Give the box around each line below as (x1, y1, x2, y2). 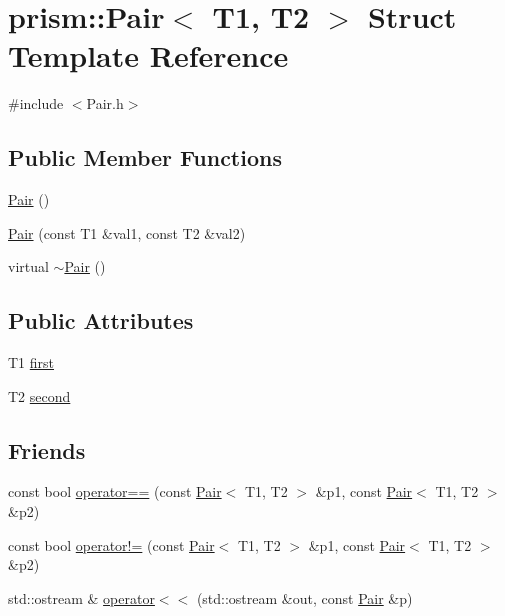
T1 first (8, 352, 55, 373)
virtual (8, 256, 49, 277)
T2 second (8, 385, 71, 406)
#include (8, 93, 64, 114)
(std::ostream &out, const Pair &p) (196, 587, 413, 608)
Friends (8, 434, 86, 465)
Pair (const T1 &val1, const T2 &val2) (8, 222, 246, 243)
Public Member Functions (8, 142, 282, 173)
